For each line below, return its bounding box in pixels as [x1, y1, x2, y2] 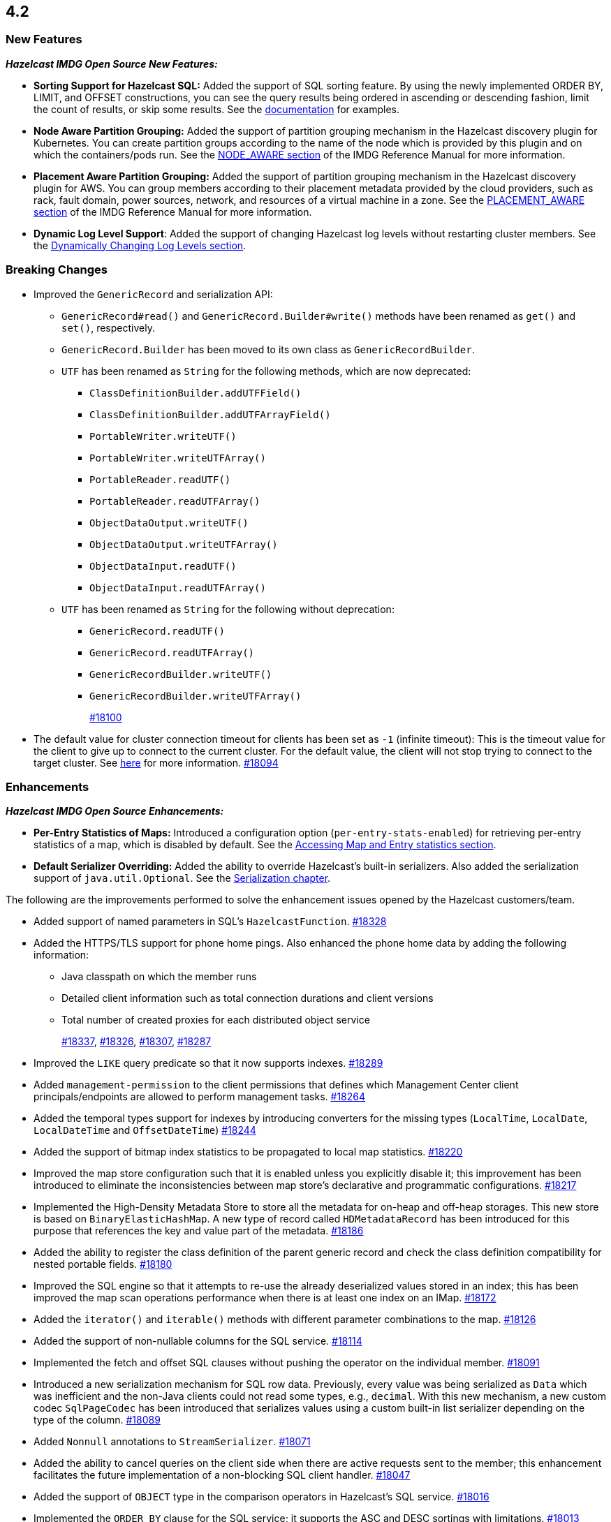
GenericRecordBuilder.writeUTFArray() [89, 690, 302, 702]
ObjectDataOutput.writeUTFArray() [89, 538, 278, 550]
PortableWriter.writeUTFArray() [89, 452, 266, 464]
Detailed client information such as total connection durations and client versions [61, 992, 434, 1005]
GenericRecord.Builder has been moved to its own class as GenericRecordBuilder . [61, 343, 475, 355]
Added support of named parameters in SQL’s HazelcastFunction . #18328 [34, 915, 387, 928]
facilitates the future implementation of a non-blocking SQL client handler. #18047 [34, 1469, 411, 1482]
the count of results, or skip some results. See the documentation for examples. [34, 103, 399, 115]
